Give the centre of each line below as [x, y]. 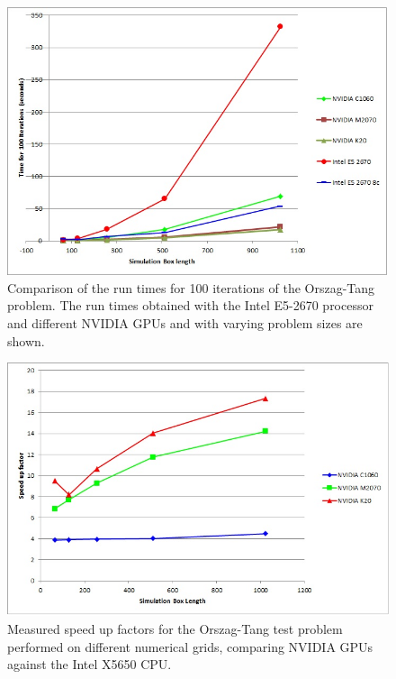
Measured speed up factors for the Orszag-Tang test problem [175, 629]
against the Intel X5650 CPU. [90, 664]
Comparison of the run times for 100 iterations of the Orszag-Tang [191, 287]
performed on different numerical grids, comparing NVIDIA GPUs [190, 646]
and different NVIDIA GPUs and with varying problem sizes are [185, 322]
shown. [26, 340]
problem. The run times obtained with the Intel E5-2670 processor [190, 305]
